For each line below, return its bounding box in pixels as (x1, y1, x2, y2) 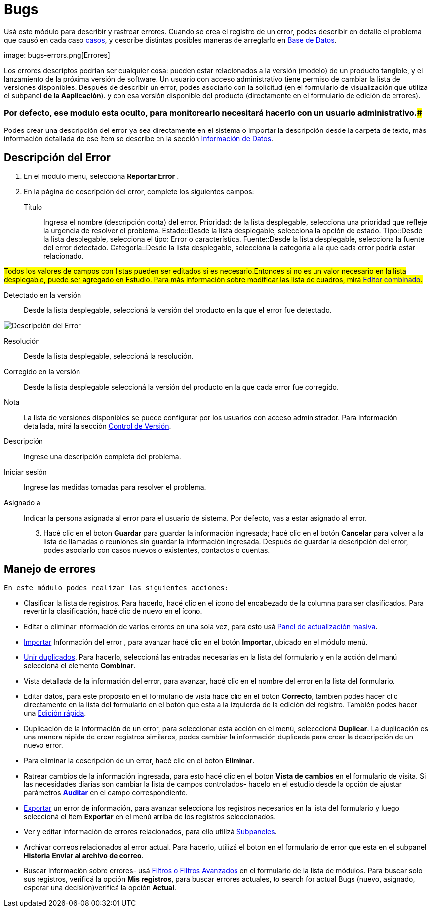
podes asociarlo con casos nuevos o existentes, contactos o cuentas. (43, 546, 270, 555)
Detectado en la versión (4, 291, 81, 300)
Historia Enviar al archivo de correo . (24, 851, 144, 860)
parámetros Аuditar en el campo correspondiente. (24, 788, 188, 797)
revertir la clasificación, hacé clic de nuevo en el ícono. (24, 607, 202, 616)
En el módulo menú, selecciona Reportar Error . (24, 172, 179, 181)
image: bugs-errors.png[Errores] (4, 50, 110, 59)
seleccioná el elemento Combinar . (24, 661, 136, 670)
